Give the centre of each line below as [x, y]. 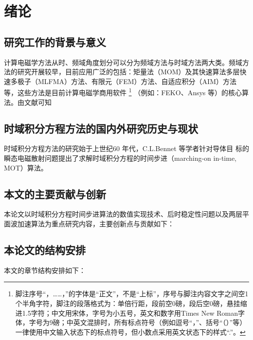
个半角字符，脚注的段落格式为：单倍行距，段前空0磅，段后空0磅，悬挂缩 [131, 303]
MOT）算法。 [26, 167]
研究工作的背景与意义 [55, 42]
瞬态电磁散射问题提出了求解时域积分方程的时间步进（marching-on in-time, [120, 158]
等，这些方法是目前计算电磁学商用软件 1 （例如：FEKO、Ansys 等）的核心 [123, 92]
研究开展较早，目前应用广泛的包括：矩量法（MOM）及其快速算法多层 [128, 72]
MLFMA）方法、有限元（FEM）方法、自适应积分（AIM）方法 [137, 81]
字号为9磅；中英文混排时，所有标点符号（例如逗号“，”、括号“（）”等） [138, 322]
